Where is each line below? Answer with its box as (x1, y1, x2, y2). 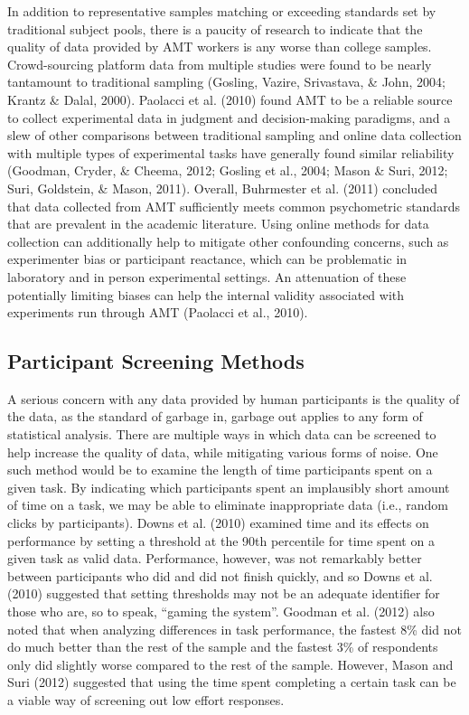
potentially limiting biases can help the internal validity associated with (7, 285, 405, 304)
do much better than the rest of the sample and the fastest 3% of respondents (7, 637, 438, 656)
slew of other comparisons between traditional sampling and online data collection (7, 126, 462, 145)
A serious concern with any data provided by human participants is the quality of (7, 389, 460, 408)
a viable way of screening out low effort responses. (7, 690, 285, 709)
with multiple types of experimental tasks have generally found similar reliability (7, 143, 455, 162)
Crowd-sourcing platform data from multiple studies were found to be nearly (7, 54, 432, 73)
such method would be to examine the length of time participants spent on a (7, 460, 433, 479)
